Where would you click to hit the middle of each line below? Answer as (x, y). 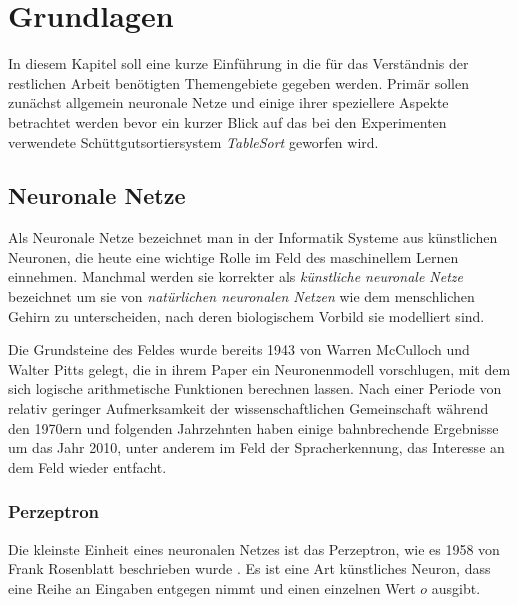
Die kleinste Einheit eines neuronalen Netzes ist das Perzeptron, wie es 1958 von (254, 548)
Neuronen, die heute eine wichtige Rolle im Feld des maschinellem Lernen (233, 256)
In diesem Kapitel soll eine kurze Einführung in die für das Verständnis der (238, 63)
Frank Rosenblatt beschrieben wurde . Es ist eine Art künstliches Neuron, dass (249, 568)
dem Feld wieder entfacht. (87, 466)
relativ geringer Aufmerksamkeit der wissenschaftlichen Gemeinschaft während (248, 408)
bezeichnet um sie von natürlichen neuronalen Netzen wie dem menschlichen (241, 296)
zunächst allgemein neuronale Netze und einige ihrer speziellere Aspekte (228, 102)
